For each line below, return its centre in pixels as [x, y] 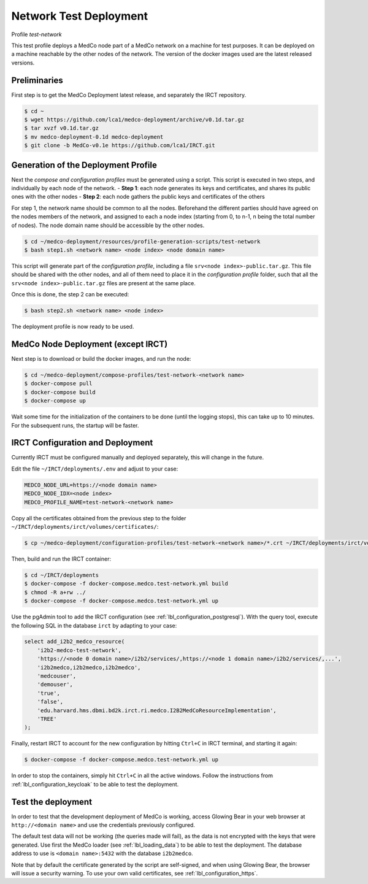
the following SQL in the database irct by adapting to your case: [94, 625]
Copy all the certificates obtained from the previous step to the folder [99, 518]
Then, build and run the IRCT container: [61, 559]
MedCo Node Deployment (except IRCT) [90, 344]
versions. [23, 63]
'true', [49, 693]
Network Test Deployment [80, 16]
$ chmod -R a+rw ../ [55, 592]
